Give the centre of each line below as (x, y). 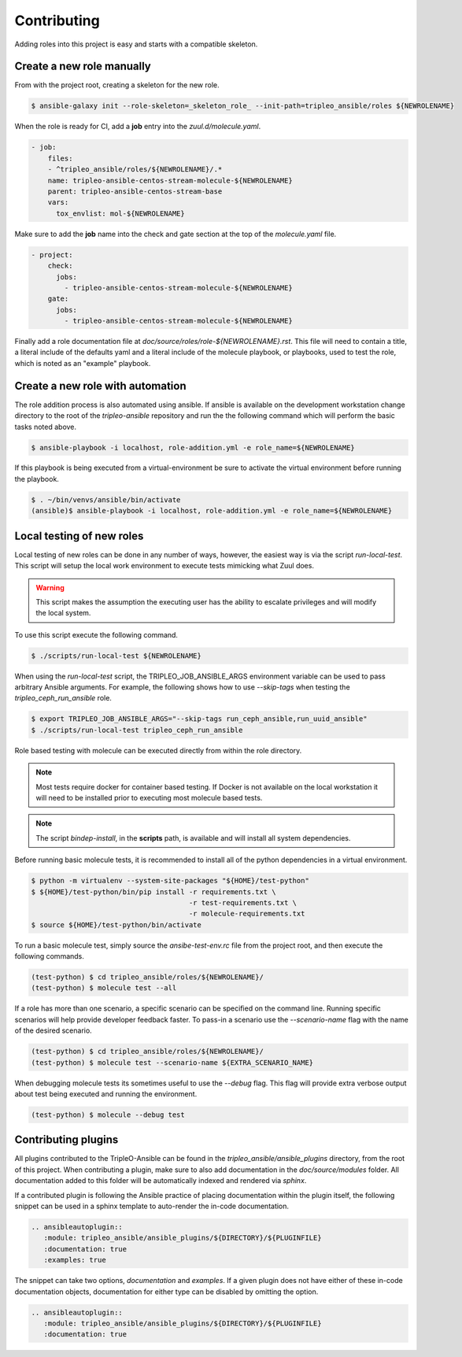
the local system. (63, 613)
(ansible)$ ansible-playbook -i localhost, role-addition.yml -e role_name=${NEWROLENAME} (212, 511)
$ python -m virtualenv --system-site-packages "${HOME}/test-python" (170, 881)
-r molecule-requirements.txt (247, 914)
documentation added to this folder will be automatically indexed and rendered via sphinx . (161, 1181)
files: (60, 158)
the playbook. (37, 479)
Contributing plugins (67, 1140)
